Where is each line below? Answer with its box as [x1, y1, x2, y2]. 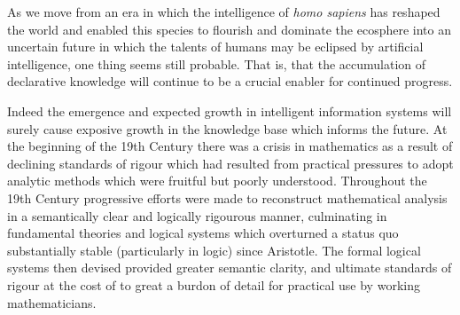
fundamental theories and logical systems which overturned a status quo [7, 224, 399, 242]
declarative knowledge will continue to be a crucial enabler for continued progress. [7, 72, 453, 91]
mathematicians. [7, 293, 97, 311]
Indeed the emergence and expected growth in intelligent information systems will [7, 101, 452, 120]
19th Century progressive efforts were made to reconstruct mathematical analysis [7, 188, 448, 207]
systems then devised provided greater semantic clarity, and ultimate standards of [7, 258, 452, 277]
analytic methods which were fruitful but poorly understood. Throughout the [7, 171, 427, 190]
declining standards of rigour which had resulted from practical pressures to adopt [7, 154, 454, 172]
